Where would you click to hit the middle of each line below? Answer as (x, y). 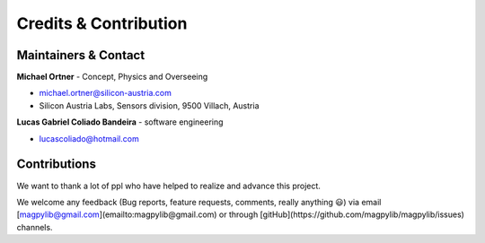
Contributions (56, 165)
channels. (35, 227)
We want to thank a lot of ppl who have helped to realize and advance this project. (168, 186)
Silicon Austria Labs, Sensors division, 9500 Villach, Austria (149, 105)
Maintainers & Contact (81, 55)
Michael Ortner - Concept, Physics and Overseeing (112, 77)
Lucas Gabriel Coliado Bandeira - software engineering (120, 122)
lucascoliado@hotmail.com (89, 138)
